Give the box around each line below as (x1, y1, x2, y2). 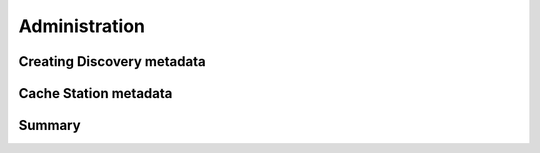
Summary (18, 117, 81, 134)
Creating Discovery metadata (18, 53, 206, 70)
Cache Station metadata (18, 85, 173, 102)
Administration (18, 15, 145, 37)
